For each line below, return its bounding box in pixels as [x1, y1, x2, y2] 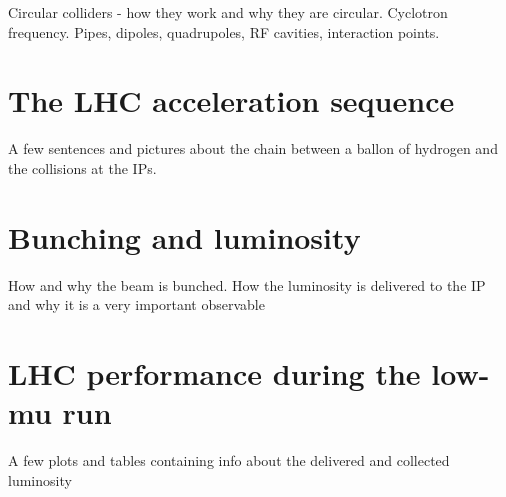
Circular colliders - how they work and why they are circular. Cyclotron [8, 2, 448, 22]
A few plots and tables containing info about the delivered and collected [8, 450, 450, 471]
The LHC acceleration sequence [8, 80, 455, 121]
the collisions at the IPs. [8, 157, 157, 178]
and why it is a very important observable [8, 294, 265, 315]
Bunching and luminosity [8, 216, 361, 257]
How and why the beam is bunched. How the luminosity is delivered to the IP [8, 274, 486, 295]
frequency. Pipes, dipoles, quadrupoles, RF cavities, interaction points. [8, 21, 440, 42]
